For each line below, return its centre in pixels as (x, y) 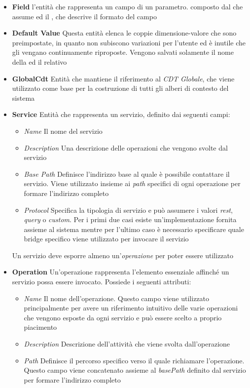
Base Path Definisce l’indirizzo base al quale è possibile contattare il (127, 174)
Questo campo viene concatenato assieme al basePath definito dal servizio (135, 370)
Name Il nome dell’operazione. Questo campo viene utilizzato (117, 298)
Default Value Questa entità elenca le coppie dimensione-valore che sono (124, 33)
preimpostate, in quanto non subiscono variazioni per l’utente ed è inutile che (129, 42)
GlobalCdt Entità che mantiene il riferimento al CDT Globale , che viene (123, 78)
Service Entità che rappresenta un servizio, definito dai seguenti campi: (121, 114)
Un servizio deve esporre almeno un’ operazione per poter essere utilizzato (123, 255)
